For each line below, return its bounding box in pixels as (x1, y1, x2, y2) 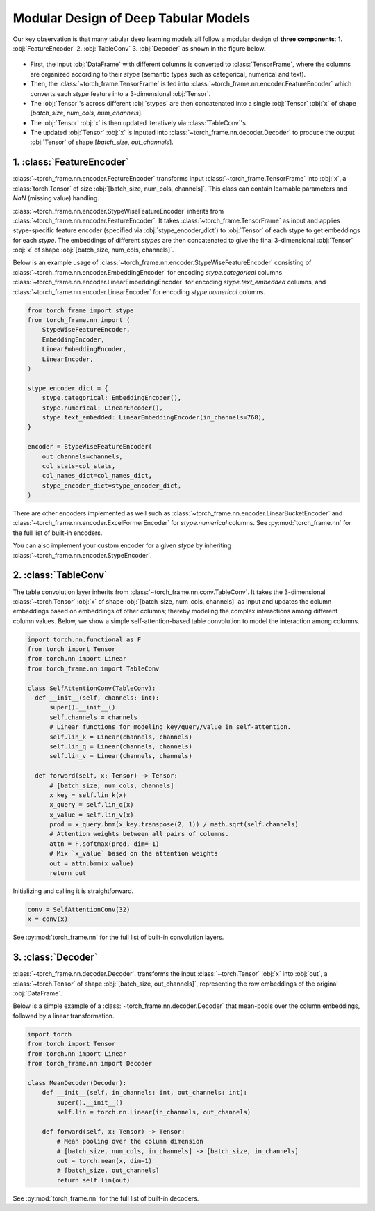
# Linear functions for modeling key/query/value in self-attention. (49, 723, 292, 731)
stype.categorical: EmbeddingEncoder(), (42, 394, 182, 402)
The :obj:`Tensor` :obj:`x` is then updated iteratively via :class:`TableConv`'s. (30, 118, 248, 127)
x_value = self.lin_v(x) (49, 810, 135, 819)
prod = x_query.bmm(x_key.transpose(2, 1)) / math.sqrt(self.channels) (49, 821, 299, 828)
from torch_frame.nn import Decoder (27, 1059, 153, 1068)
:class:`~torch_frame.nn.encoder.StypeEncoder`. (12, 551, 152, 559)
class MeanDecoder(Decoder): (27, 1079, 127, 1086)
